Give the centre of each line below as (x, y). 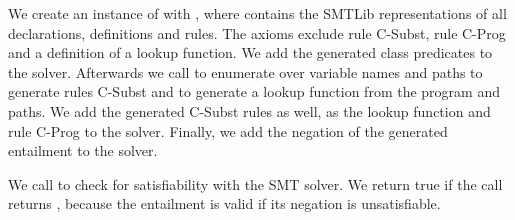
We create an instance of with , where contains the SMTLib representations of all (257, 13)
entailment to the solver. (83, 150)
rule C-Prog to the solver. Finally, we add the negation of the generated (228, 130)
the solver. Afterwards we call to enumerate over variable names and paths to (245, 71)
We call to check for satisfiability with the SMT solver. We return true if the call (255, 183)
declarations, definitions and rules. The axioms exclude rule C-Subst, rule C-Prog (257, 32)
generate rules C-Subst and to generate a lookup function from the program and (254, 91)
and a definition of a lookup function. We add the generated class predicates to (250, 52)
